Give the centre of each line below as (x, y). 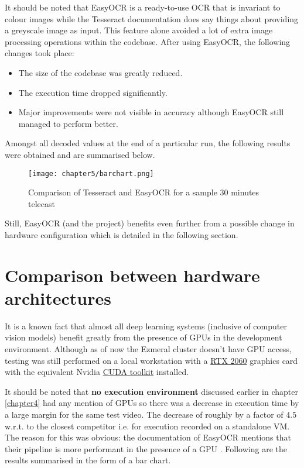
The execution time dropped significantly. (93, 92)
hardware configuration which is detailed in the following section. (122, 234)
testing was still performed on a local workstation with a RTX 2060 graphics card (151, 360)
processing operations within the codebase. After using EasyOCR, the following (148, 41)
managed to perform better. (68, 123)
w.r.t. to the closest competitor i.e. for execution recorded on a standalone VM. (147, 426)
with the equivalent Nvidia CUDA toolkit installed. (97, 372)
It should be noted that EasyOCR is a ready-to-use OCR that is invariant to (143, 7)
